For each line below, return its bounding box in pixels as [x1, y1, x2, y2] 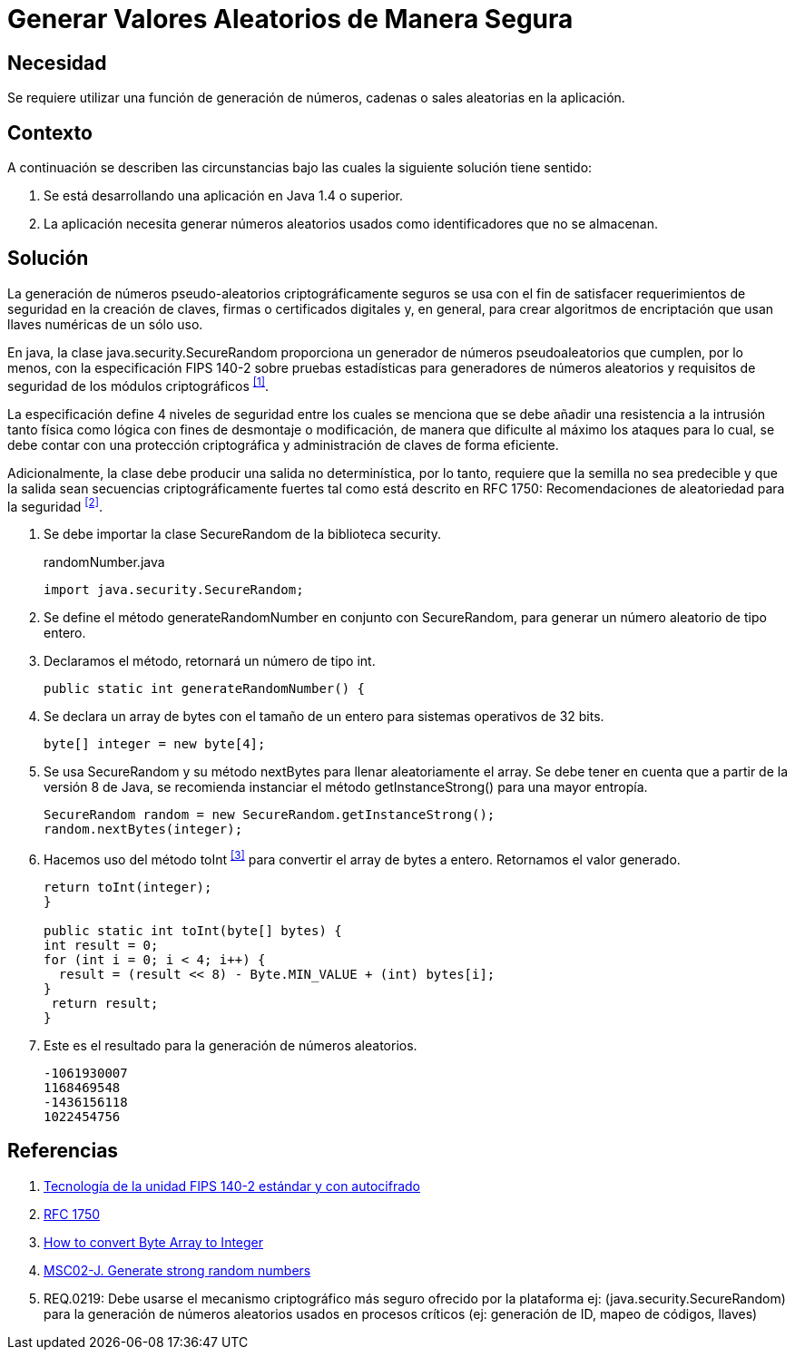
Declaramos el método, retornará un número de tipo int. [44, 653, 376, 669]
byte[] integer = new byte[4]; [44, 737, 266, 752]
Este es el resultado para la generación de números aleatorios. [44, 1037, 417, 1053]
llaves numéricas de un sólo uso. [7, 316, 203, 332]
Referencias [7, 1139, 119, 1163]
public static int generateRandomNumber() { [44, 681, 366, 697]
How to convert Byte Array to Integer [44, 1234, 264, 1250]
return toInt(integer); [44, 879, 212, 894]
